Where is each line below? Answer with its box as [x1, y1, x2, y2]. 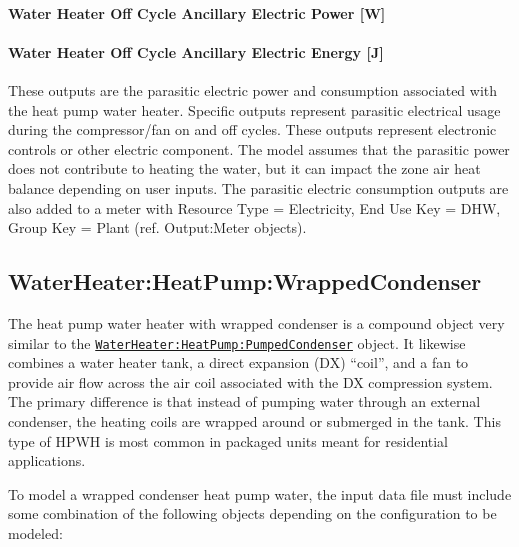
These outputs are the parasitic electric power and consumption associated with [8, 79, 498, 100]
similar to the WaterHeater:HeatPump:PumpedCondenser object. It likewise [8, 332, 466, 353]
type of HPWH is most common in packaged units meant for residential [8, 430, 449, 451]
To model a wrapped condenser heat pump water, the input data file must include [8, 483, 512, 504]
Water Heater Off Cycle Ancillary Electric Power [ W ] [8, 2, 386, 23]
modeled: [8, 522, 63, 543]
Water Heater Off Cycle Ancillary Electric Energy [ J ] [8, 41, 384, 62]
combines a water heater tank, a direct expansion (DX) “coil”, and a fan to [8, 352, 469, 373]
